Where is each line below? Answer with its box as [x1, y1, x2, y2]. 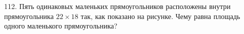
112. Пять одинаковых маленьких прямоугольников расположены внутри [4, 1, 231, 11]
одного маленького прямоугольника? [4, 20, 117, 31]
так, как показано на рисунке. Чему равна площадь [80, 10, 240, 21]
